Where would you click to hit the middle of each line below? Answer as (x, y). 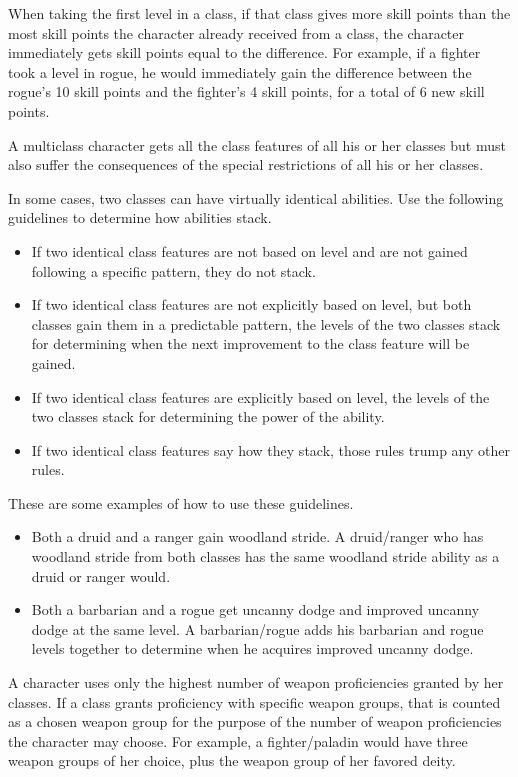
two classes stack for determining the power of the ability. (208, 416)
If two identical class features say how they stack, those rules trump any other (270, 449)
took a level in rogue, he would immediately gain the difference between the (240, 71)
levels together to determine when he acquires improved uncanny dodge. (252, 648)
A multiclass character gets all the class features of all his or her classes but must (257, 144)
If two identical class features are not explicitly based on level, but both (251, 304)
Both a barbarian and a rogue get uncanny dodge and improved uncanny (255, 609)
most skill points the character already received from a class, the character (236, 32)
